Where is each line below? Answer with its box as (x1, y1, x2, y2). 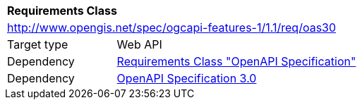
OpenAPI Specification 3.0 (116, 71, 257, 85)
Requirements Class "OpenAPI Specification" (116, 54, 356, 68)
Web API (116, 37, 162, 51)
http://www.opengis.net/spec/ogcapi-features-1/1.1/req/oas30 (7, 20, 337, 35)
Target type (7, 37, 68, 51)
